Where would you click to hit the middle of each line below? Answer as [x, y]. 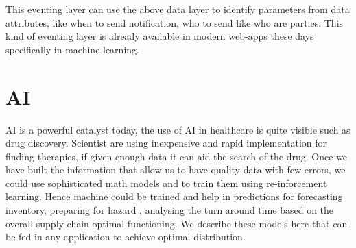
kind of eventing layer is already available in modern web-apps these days [160, 36]
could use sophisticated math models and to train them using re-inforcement [166, 183]
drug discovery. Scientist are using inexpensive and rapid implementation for [166, 143]
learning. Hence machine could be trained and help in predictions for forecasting [174, 196]
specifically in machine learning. [72, 49]
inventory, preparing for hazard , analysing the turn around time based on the [170, 210]
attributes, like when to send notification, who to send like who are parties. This [175, 22]
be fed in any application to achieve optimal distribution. [126, 237]
